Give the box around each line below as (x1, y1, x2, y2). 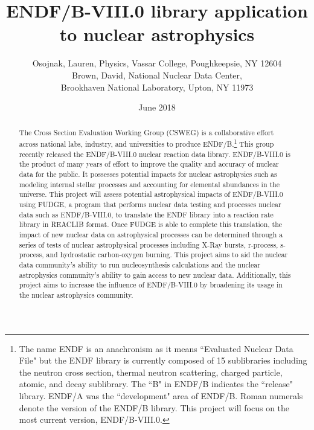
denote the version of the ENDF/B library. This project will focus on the (19, 401, 290, 414)
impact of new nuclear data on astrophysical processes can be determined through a (19, 229, 283, 240)
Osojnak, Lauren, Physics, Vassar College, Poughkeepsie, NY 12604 (32, 57, 282, 69)
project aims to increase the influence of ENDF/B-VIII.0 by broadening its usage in (19, 280, 283, 290)
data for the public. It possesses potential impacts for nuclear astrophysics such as (19, 169, 277, 179)
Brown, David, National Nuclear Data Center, (72, 68, 242, 81)
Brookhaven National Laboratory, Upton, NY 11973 (60, 80, 254, 93)
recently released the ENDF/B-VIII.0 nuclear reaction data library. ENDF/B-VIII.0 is (19, 149, 291, 159)
